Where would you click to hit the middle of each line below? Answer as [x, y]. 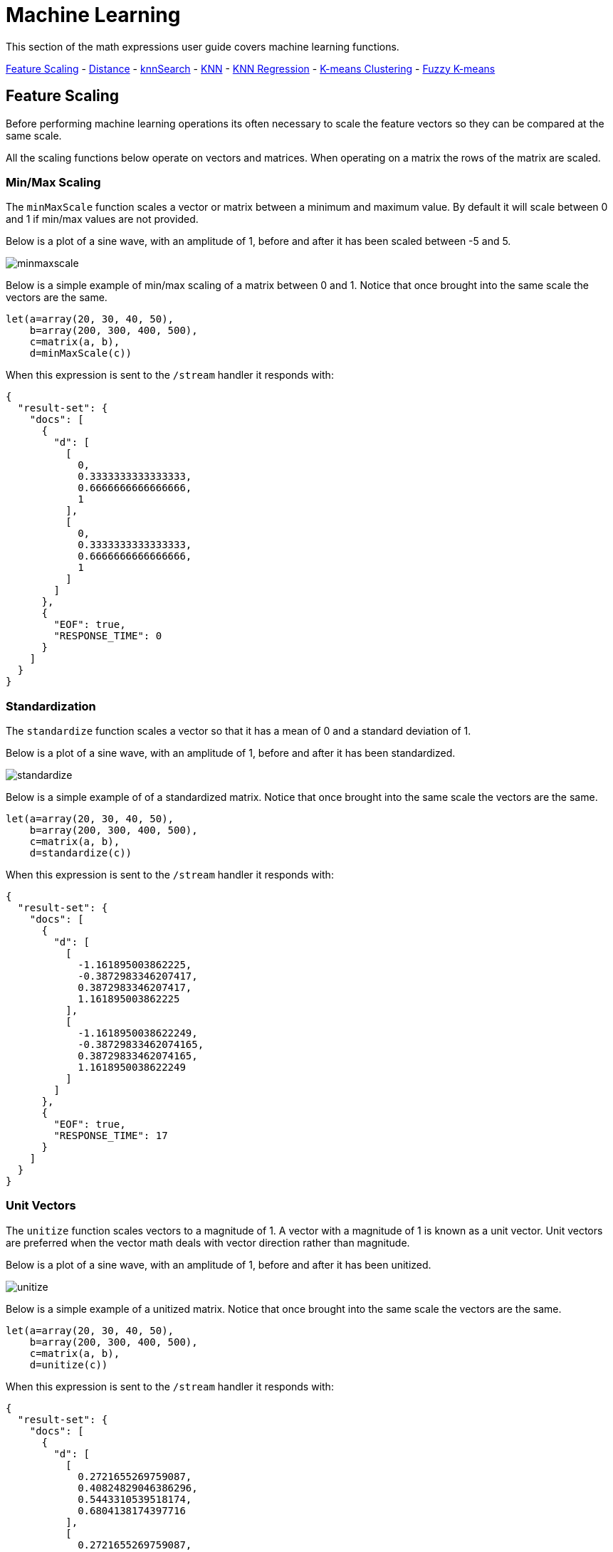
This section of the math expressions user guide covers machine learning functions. [203, 46]
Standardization [51, 706]
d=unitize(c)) [69, 1364]
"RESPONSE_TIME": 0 [108, 636]
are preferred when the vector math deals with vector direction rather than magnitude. [208, 1242]
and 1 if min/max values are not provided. [102, 219]
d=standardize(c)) [81, 853]
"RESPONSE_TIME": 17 [111, 1136]
